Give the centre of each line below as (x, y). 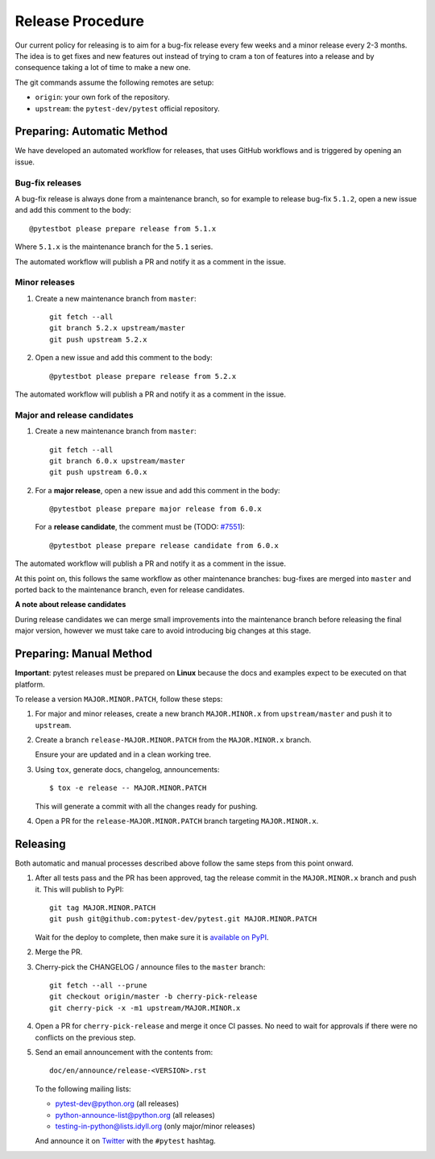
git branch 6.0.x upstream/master (117, 461)
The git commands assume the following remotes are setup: (114, 82)
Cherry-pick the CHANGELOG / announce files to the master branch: (150, 966)
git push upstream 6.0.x (98, 472)
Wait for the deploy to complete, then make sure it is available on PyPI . (152, 937)
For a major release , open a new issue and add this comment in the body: (158, 490)
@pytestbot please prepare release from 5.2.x (143, 376)
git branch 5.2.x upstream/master (117, 328)
